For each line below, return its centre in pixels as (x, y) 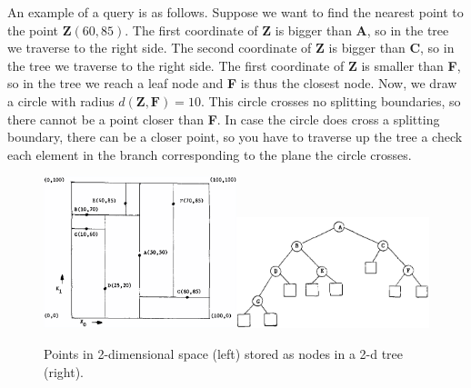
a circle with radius (61, 100)
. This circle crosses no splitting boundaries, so (331, 100)
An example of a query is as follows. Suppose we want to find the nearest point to (235, 12)
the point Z (40, 30)
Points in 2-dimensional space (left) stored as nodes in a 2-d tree (224, 353)
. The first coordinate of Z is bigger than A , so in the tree (287, 30)
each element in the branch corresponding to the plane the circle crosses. (210, 154)
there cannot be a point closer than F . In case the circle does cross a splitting (224, 119)
